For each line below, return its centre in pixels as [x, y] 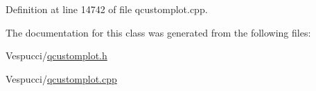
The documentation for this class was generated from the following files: [158, 32]
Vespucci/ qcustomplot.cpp [61, 78]
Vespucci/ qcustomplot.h [56, 55]
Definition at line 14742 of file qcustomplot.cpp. [107, 9]
